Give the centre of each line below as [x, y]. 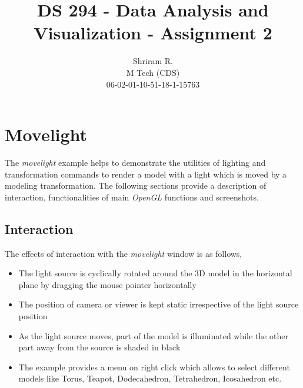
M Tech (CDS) [153, 72]
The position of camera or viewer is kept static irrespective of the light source [159, 304]
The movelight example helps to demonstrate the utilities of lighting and [135, 163]
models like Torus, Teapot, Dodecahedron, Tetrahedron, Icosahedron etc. [150, 378]
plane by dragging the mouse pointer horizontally [107, 284]
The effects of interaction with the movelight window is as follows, [124, 253]
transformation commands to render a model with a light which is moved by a [146, 174]
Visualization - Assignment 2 [153, 33]
